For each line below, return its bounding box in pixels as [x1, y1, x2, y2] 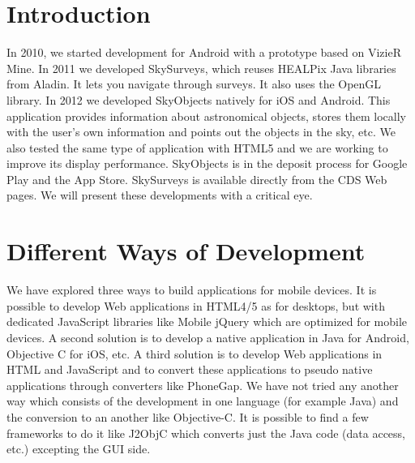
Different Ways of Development [6, 234, 366, 268]
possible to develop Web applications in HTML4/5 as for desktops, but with [6, 297, 385, 314]
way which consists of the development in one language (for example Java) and [6, 392, 399, 409]
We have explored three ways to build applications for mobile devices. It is [6, 281, 377, 298]
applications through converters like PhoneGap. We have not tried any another [6, 376, 399, 393]
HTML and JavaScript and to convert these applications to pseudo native [6, 361, 373, 378]
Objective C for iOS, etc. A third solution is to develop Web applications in [6, 345, 383, 362]
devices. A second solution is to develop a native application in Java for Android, [6, 328, 409, 345]
